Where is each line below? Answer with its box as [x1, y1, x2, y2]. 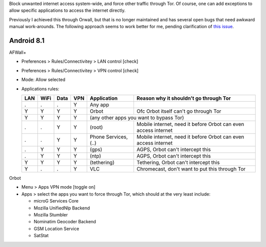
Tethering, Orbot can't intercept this [136, 159, 220, 166]
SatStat [33, 233, 49, 239]
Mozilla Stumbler [33, 211, 68, 217]
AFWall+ [9, 49, 27, 55]
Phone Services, [90, 133, 128, 140]
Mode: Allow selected [21, 77, 66, 82]
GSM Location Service [33, 225, 79, 232]
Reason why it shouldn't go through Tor [136, 95, 231, 102]
